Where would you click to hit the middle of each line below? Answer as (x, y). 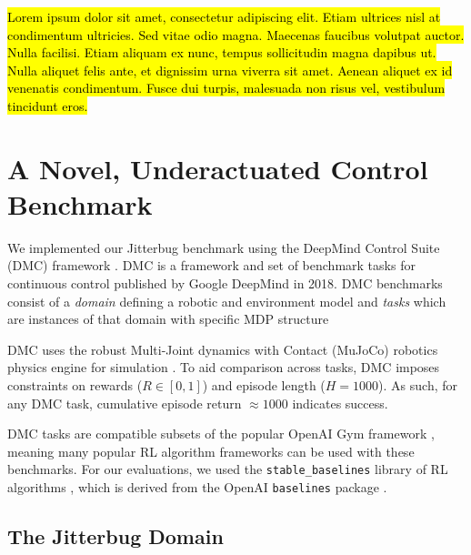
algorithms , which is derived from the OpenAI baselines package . (197, 487)
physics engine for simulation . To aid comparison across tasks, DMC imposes (224, 367)
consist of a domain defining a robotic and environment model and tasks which (227, 301)
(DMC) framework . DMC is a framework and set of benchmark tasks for (211, 265)
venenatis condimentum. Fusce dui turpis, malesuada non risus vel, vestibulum (226, 88)
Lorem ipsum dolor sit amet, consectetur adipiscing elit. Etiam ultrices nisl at (224, 16)
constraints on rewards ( (75, 385)
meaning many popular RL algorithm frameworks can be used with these (211, 451)
